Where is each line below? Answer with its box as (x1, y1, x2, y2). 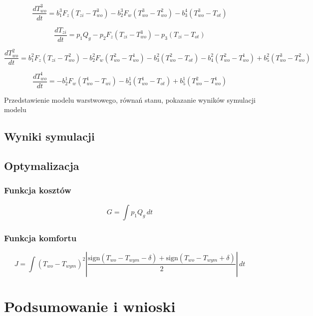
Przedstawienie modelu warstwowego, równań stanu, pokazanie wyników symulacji (4, 94, 256, 105)
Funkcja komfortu (4, 231, 77, 244)
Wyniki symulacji (4, 129, 95, 144)
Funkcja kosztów (4, 184, 71, 196)
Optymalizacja (4, 158, 79, 173)
